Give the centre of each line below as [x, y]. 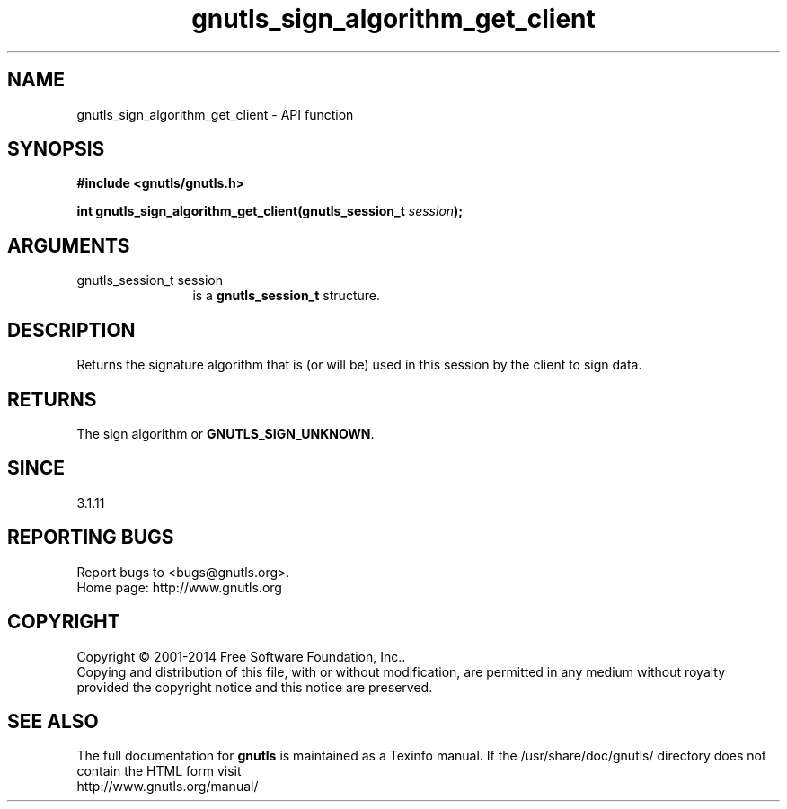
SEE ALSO [53, 721]
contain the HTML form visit [159, 771]
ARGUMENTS [69, 245]
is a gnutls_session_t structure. [286, 296]
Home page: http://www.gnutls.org [179, 587]
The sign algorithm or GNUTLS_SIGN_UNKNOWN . [225, 433]
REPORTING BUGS [91, 538]
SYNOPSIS [56, 149]
